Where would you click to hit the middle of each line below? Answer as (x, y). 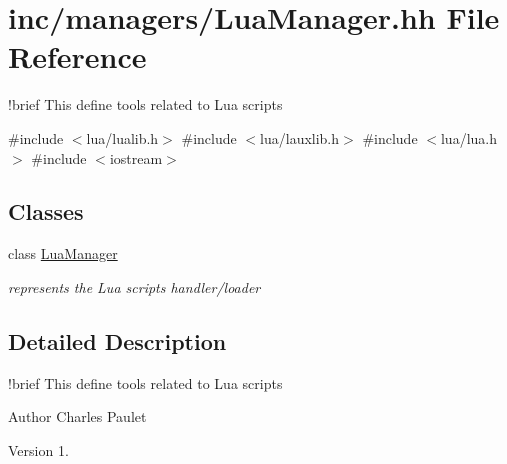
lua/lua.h (468, 137)
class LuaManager (63, 253)
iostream (136, 157)
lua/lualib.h (122, 137)
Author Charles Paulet (77, 416)
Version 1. (38, 449)
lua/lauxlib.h (300, 137)
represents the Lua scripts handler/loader (134, 286)
